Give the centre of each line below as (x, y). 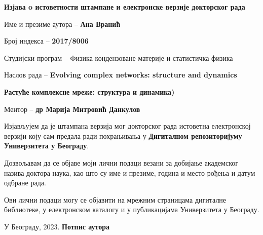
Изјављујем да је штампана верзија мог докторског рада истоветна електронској (127, 126)
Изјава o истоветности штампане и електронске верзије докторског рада (125, 7)
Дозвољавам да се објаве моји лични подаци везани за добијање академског (121, 162)
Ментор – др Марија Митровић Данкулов (72, 109)
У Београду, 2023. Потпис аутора (57, 226)
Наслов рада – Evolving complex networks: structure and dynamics (121, 75)
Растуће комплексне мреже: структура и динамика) (89, 91)
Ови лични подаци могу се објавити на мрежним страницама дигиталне (115, 199)
